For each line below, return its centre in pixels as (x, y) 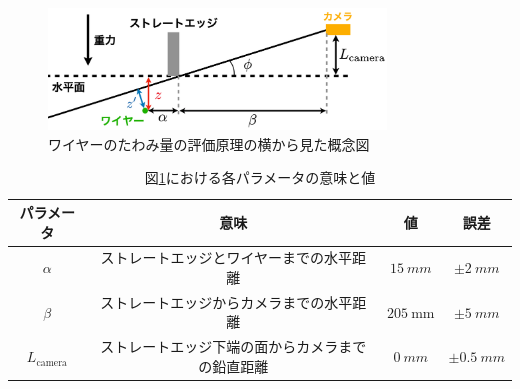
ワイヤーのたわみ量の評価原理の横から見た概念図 (209, 143)
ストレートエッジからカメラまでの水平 (226, 301)
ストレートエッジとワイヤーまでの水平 (226, 257)
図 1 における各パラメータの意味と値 (260, 177)
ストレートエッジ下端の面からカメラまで (233, 346)
